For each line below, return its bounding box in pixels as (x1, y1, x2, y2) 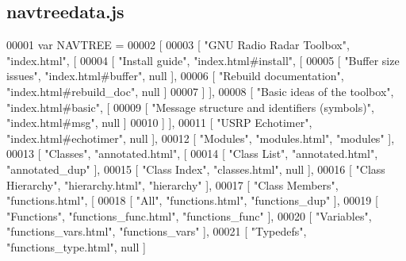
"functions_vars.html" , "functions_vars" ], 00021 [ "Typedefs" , (6, 223, 307, 240)
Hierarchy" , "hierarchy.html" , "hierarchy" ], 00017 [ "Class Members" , (6, 176, 339, 193)
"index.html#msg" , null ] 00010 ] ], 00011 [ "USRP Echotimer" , (6, 114, 312, 131)
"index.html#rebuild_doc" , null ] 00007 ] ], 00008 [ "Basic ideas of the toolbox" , (6, 83, 394, 99)
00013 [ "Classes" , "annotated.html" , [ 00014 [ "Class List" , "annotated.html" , (6, 145, 378, 162)
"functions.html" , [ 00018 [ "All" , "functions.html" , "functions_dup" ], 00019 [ (6, 192, 378, 209)
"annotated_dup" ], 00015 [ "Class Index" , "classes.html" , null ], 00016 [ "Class (6, 160, 385, 177)
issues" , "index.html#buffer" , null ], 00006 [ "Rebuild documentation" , (6, 67, 344, 84)
